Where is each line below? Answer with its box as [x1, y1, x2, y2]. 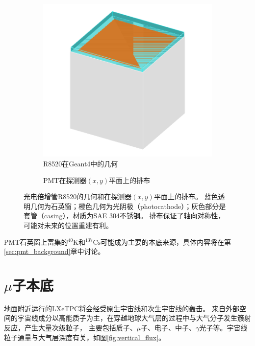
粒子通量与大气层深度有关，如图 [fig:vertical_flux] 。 [4, 332, 166, 342]
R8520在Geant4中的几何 [43, 158, 118, 168]
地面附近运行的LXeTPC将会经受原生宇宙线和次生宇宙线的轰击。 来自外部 [4, 303, 239, 313]
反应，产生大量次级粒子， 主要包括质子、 [4, 323, 137, 333]
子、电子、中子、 [141, 323, 196, 333]
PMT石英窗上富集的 [4, 236, 68, 247]
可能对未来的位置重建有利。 [24, 220, 113, 230]
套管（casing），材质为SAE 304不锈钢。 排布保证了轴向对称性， [24, 210, 225, 221]
